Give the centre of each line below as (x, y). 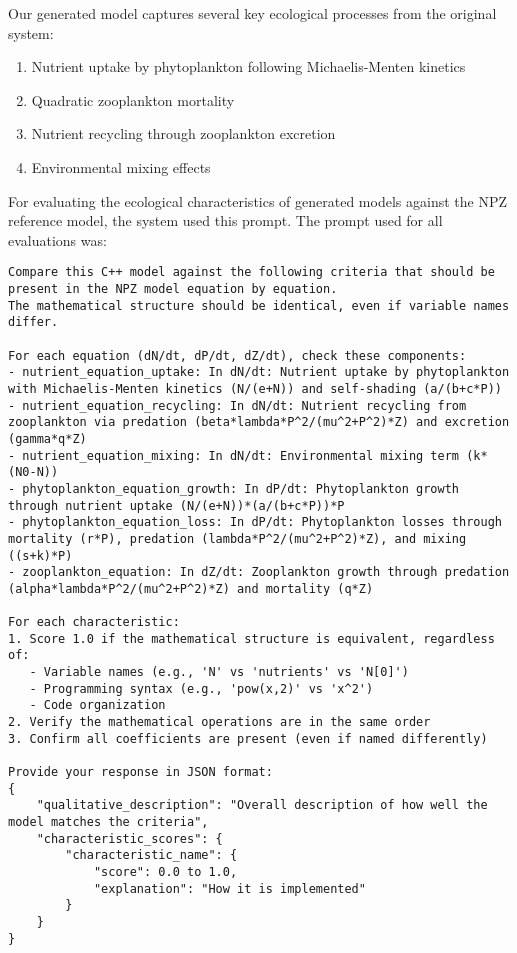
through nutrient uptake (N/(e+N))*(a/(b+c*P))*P (176, 505)
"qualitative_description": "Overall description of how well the (262, 805)
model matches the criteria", (108, 822)
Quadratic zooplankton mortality (133, 99)
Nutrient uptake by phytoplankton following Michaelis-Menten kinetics (248, 66)
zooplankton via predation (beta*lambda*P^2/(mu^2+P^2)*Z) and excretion (259, 422)
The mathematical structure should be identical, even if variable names (259, 305)
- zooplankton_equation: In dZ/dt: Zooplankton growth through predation (259, 572)
